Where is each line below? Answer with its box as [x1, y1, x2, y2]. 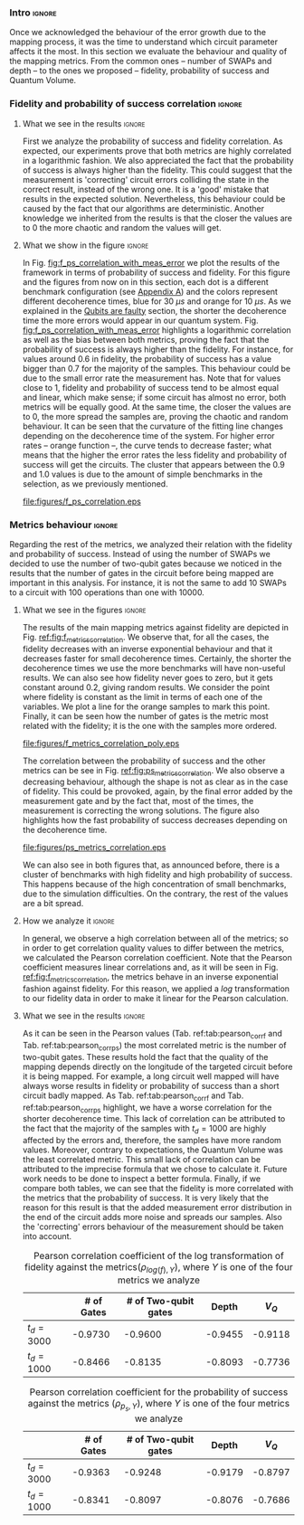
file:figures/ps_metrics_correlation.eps [22, 842, 166, 853]
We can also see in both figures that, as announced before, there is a [22, 859, 280, 870]
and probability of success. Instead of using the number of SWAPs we [9, 548, 271, 559]
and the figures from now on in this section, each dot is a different [22, 276, 269, 287]
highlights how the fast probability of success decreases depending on [22, 815, 288, 826]
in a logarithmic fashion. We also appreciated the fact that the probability [22, 155, 294, 166]
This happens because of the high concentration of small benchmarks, [22, 879, 287, 890]
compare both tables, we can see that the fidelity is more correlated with [22, 1183, 294, 1194]
